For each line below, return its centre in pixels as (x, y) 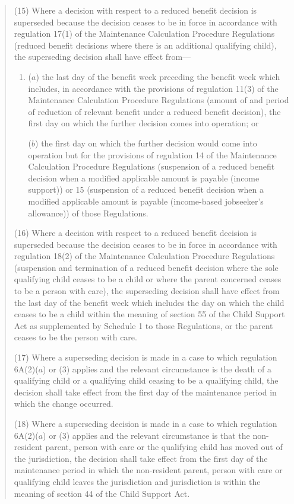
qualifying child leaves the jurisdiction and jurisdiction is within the (137, 481)
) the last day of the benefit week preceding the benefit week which (158, 76)
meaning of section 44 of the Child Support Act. (102, 493)
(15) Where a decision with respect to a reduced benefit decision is (135, 10)
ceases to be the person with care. (75, 337)
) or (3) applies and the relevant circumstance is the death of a (157, 369)
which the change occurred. (64, 403)
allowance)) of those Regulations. (88, 213)
